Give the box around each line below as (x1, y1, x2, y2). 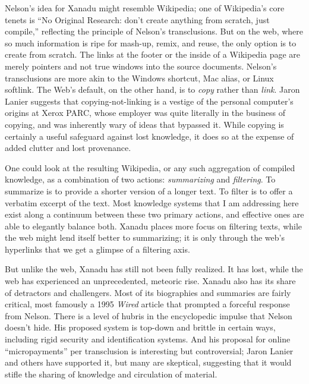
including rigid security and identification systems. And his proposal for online (5, 333, 291, 345)
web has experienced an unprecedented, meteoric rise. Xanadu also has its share (5, 275, 296, 287)
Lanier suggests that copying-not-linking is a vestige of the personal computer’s (5, 95, 294, 107)
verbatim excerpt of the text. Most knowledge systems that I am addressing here (5, 196, 299, 209)
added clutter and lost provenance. (5, 141, 131, 154)
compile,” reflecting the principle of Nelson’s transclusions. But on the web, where (5, 25, 304, 37)
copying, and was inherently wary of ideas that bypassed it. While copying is (5, 118, 284, 130)
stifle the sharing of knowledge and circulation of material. (5, 367, 217, 380)
